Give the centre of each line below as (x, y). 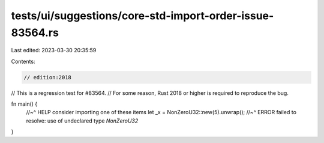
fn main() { (24, 104)
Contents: (23, 61)
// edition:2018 (48, 77)
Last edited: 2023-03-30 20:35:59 (54, 50)
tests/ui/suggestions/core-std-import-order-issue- (142, 16)
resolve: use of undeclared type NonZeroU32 (82, 121)
